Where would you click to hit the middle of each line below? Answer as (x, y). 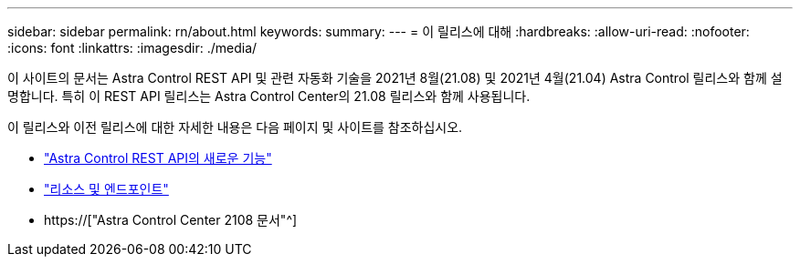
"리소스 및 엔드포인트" (106, 189)
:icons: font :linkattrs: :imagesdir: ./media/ (132, 48)
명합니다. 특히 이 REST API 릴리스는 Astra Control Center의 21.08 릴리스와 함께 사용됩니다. (269, 96)
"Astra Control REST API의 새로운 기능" (158, 158)
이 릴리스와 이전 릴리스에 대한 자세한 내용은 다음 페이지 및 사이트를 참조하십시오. (235, 127)
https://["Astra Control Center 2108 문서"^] (171, 220)
